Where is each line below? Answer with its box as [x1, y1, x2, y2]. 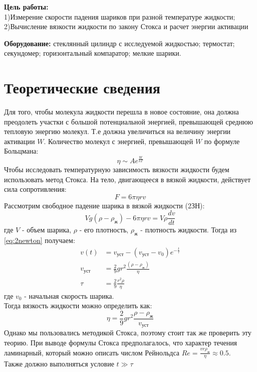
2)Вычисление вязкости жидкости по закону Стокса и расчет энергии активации [4, 21, 248, 32]
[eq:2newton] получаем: [4, 235, 75, 245]
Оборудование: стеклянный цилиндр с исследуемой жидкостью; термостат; [4, 38, 235, 48]
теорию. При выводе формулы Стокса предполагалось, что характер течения [4, 337, 237, 347]
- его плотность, [79, 224, 129, 235]
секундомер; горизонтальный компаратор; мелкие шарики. [4, 48, 181, 58]
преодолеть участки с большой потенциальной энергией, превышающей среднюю [4, 116, 253, 127]
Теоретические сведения [4, 77, 160, 98]
